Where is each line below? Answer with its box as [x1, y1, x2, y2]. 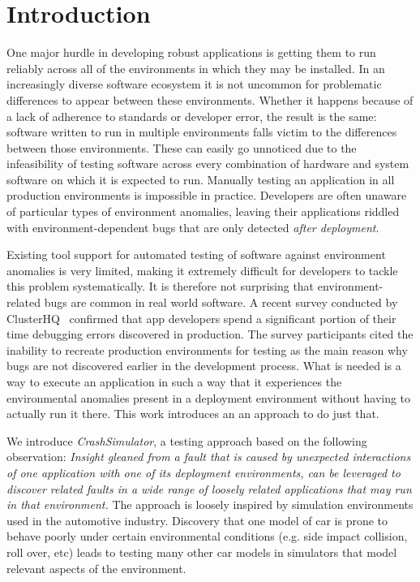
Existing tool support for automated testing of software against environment [6, 246, 386, 263]
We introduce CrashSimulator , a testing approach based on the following [6, 432, 367, 449]
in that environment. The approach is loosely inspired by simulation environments [6, 496, 414, 513]
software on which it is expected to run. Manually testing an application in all [6, 170, 395, 188]
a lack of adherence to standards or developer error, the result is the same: [6, 107, 377, 124]
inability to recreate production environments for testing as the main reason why [6, 341, 408, 358]
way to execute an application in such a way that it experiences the [6, 373, 342, 390]
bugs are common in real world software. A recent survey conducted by [44, 294, 398, 311]
